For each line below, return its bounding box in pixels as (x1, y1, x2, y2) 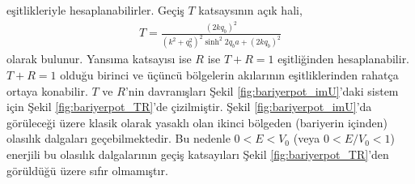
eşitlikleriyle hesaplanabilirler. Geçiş (6, 2, 184, 18)
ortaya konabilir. (6, 82, 88, 99)
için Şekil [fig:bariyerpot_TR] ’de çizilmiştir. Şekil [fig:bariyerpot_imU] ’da (6, 98, 372, 115)
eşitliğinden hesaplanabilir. (277, 50, 410, 67)
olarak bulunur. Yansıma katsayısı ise (6, 50, 192, 67)
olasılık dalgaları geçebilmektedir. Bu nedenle (6, 130, 231, 147)
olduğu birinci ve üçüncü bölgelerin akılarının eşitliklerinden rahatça (60, 66, 399, 83)
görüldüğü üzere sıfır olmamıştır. (6, 161, 168, 178)
